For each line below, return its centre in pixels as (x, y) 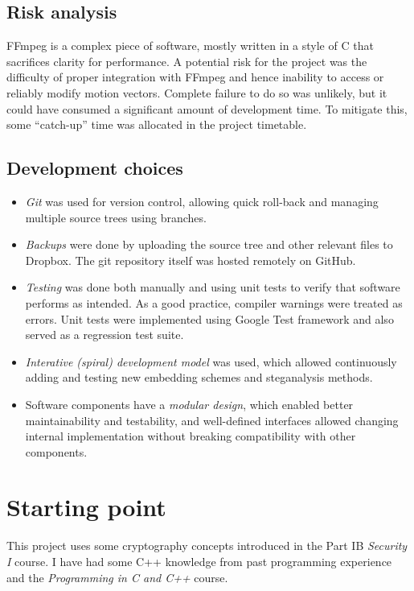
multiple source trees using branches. (116, 217)
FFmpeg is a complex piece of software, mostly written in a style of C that (190, 45)
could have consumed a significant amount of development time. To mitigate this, (207, 108)
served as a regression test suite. (105, 335)
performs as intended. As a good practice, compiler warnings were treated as (214, 302)
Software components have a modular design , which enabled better (189, 404)
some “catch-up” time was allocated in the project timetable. (157, 124)
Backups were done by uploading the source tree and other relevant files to (209, 244)
